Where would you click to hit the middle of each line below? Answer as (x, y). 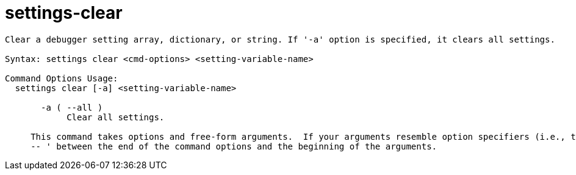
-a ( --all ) (72, 107)
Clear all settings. (116, 117)
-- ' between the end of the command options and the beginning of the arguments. (234, 146)
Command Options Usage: (62, 78)
